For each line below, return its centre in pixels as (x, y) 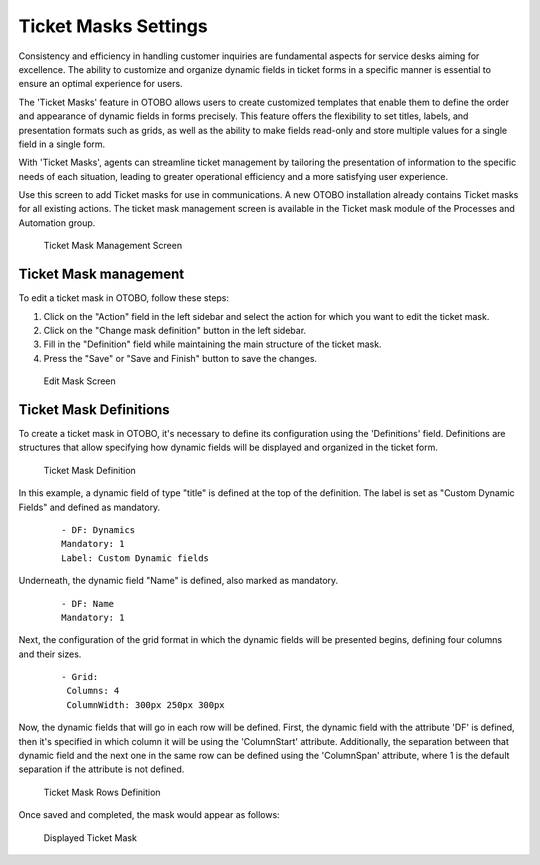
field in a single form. (62, 144)
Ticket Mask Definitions (94, 409)
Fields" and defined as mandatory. (89, 507)
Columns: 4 (93, 691)
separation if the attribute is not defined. (101, 769)
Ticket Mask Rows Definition (102, 792)
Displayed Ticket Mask (90, 837)
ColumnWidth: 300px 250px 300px (145, 704)
